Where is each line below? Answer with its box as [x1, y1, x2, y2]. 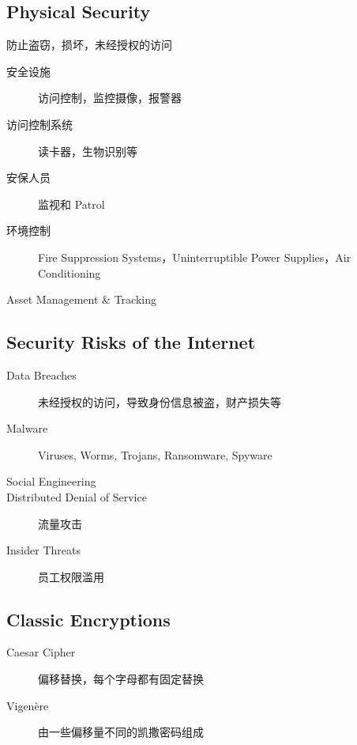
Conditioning [38, 264, 101, 281]
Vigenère [6, 697, 49, 713]
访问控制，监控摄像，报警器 [38, 89, 182, 106]
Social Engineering [6, 473, 96, 490]
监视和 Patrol [38, 195, 105, 212]
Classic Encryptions [6, 607, 171, 631]
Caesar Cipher [6, 644, 76, 660]
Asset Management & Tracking [6, 291, 156, 308]
